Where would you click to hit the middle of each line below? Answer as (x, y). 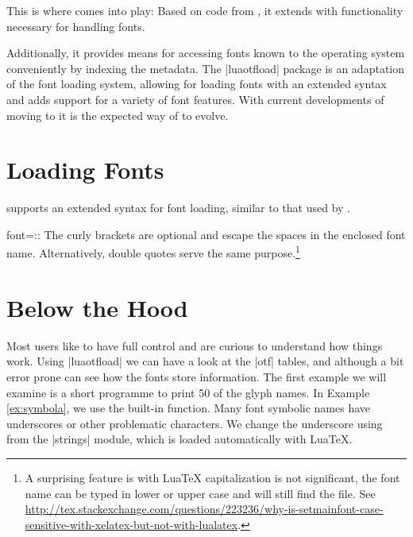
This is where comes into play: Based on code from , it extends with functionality (205, 10)
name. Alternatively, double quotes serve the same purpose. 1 (153, 252)
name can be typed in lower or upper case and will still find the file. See (200, 493)
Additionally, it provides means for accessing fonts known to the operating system (206, 53)
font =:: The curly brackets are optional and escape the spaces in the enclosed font (206, 234)
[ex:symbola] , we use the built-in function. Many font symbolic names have (189, 408)
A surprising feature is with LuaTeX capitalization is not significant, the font (212, 477)
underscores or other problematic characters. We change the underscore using (195, 423)
